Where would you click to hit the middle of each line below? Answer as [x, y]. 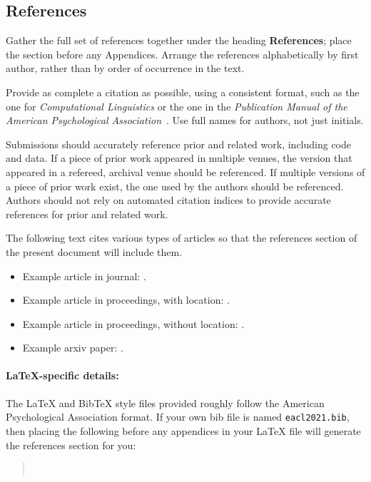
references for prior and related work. [87, 214]
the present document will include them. [94, 251]
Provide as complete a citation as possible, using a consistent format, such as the [183, 92]
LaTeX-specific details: [62, 375]
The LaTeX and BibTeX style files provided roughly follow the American [165, 402]
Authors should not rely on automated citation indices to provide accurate [168, 200]
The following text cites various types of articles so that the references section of [182, 238]
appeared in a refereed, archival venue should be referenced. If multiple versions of [185, 171]
